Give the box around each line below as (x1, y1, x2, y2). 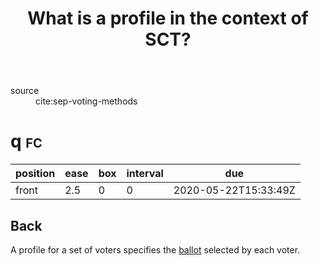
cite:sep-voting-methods (35, 95, 138, 107)
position (15, 167, 56, 181)
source (10, 85, 40, 97)
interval (126, 167, 164, 181)
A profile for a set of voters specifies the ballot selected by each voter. (10, 243, 301, 256)
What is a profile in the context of (27, 7, 309, 30)
